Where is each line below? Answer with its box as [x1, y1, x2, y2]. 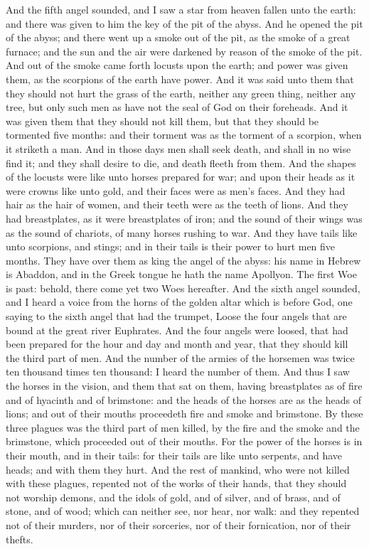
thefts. [6, 531, 33, 546]
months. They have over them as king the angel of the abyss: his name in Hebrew [6, 252, 361, 267]
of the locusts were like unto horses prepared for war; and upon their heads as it [6, 169, 355, 184]
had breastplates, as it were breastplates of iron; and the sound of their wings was [6, 210, 363, 225]
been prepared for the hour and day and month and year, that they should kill [6, 336, 348, 351]
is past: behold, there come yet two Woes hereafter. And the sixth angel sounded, [6, 280, 360, 295]
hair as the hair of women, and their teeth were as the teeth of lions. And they [6, 197, 348, 212]
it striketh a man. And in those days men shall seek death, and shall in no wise [6, 141, 351, 156]
